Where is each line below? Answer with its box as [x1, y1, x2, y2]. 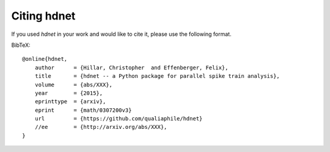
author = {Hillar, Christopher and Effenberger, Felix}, [34, 64, 229, 71]
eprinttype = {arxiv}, [34, 98, 106, 105]
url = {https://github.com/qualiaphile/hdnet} [34, 116, 203, 122]
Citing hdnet [11, 9, 76, 22]
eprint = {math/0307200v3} [34, 106, 132, 114]
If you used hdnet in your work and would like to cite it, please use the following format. [11, 30, 232, 38]
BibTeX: [11, 41, 31, 49]
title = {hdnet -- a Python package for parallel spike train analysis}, [34, 73, 280, 80]
